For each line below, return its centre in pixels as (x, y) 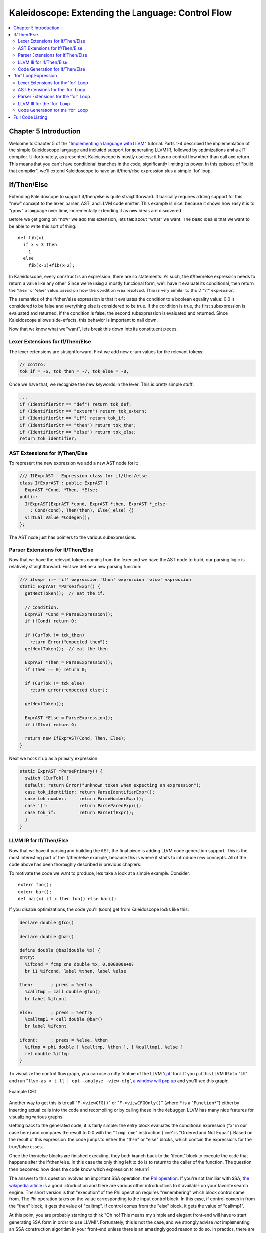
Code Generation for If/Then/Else (52, 69)
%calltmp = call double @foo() (63, 992)
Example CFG (23, 1091)
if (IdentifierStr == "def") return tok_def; (75, 404)
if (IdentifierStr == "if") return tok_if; (73, 418)
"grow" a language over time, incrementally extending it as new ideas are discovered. (96, 210)
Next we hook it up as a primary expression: (54, 758)
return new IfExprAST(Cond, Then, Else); (76, 738)
